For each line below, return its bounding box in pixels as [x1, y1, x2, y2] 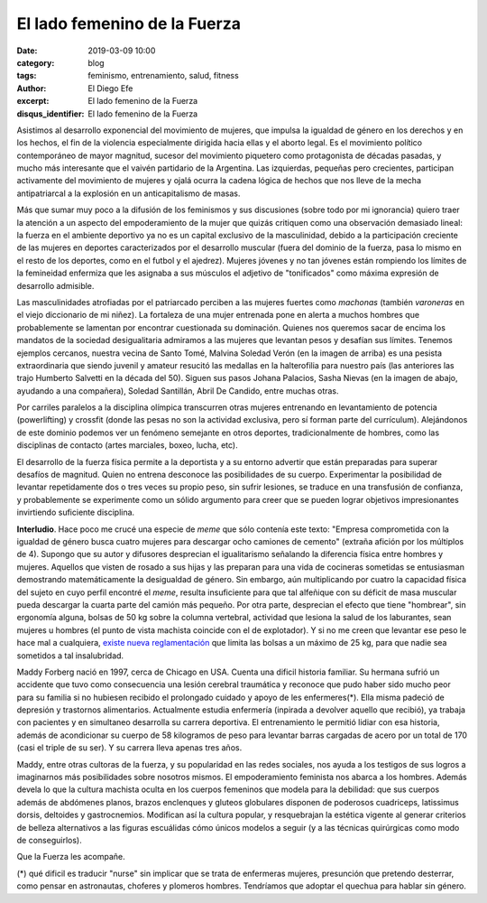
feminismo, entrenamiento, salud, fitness [87, 70, 239, 81]
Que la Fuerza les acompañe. [16, 852, 125, 862]
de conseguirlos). [16, 834, 82, 845]
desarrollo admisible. [16, 280, 95, 291]
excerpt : [16, 96, 50, 107]
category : [16, 57, 55, 68]
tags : [16, 70, 37, 81]
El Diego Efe [87, 82, 133, 94]
